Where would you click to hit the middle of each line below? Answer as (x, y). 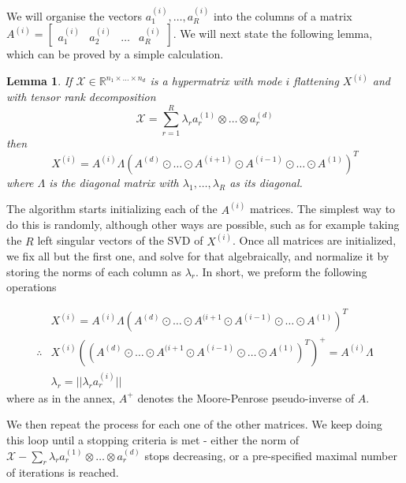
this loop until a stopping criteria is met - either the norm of (153, 439)
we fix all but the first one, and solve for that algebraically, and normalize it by (198, 256)
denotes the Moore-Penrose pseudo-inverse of (246, 397)
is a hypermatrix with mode (216, 81)
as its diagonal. (266, 182)
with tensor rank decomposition (81, 97)
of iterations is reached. (63, 472)
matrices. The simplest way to (322, 209)
